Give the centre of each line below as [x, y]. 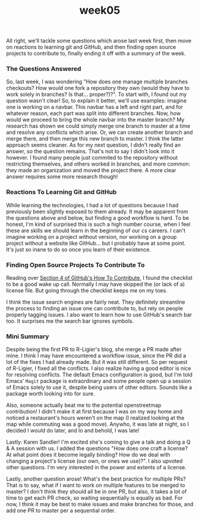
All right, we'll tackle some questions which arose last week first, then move [99, 41]
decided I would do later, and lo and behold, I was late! [73, 431]
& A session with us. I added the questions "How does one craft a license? [97, 449]
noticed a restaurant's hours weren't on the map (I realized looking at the [95, 418]
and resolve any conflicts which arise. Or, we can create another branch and [99, 132]
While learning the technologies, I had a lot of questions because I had [92, 205]
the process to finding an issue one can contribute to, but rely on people [94, 309]
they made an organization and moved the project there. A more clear [91, 170]
